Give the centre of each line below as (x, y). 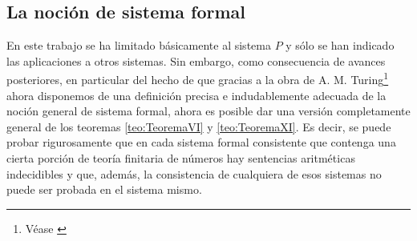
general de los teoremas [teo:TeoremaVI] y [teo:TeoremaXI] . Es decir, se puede (199, 126)
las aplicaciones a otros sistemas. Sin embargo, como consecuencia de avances (196, 60)
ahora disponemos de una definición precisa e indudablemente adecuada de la (196, 95)
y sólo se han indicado (340, 45)
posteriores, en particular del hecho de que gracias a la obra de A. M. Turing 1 (198, 78)
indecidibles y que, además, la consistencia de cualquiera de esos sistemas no (194, 173)
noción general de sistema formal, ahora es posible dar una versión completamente (208, 111)
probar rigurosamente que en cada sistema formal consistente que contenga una (201, 142)
